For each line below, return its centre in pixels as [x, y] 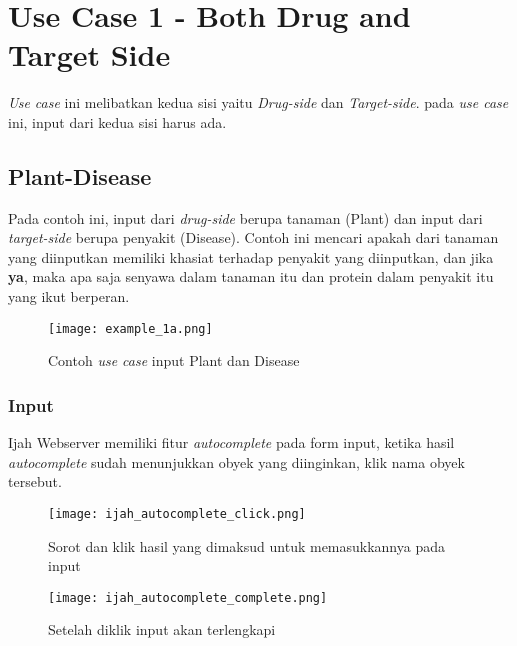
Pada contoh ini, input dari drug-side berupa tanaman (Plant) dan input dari [245, 217]
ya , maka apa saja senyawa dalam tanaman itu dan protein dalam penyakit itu [251, 276]
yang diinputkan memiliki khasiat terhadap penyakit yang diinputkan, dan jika [251, 256]
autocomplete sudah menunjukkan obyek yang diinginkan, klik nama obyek [236, 461]
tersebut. [35, 481]
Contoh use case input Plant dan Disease [174, 360]
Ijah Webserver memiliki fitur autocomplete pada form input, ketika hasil [231, 442]
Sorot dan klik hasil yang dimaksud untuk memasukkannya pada [246, 545]
